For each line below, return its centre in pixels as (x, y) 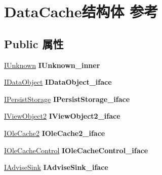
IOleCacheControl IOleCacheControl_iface (76, 150)
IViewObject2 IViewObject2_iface (62, 116)
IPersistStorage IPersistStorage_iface (67, 99)
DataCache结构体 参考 (81, 11)
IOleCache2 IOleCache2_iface (55, 133)
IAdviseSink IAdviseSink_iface (56, 167)
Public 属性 (34, 43)
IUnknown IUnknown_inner (52, 65)
